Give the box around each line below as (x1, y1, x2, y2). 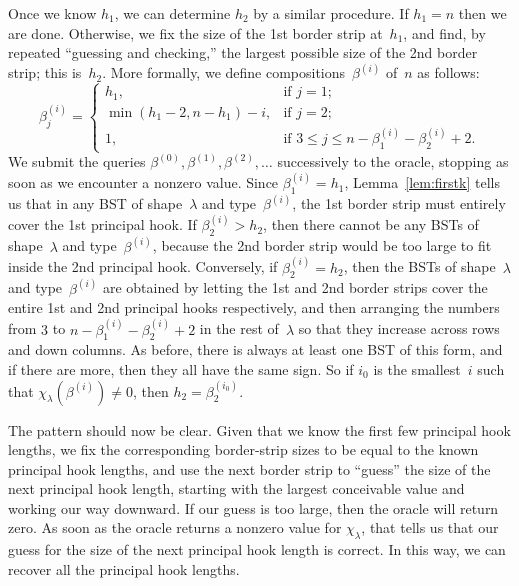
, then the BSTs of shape (343, 256, 496, 277)
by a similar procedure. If (253, 3, 409, 23)
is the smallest (373, 358, 461, 379)
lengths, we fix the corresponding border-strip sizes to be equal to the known (8, 439, 479, 460)
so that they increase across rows (298, 318, 500, 339)
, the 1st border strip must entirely (292, 193, 506, 214)
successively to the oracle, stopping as (277, 151, 509, 172)
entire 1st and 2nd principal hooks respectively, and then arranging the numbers (8, 297, 500, 318)
